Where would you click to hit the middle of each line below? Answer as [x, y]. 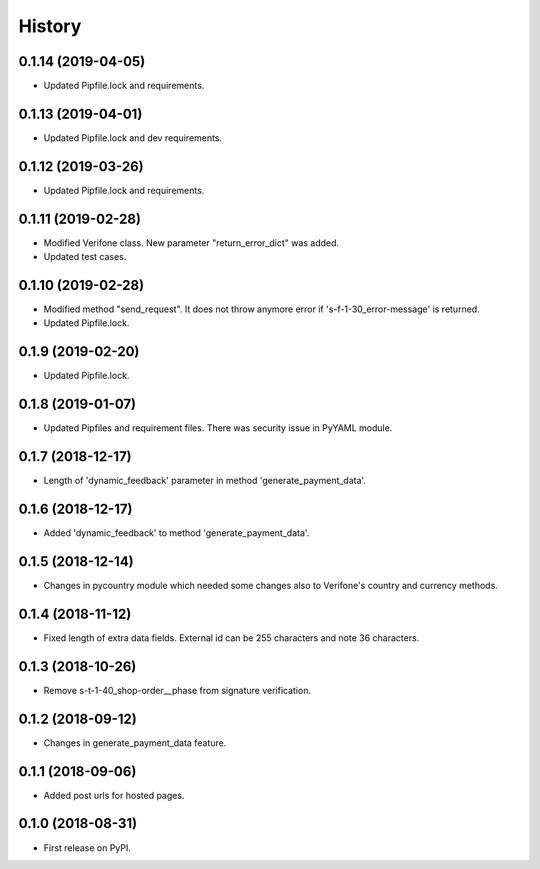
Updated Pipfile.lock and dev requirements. [133, 137]
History [50, 26]
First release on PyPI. [87, 847]
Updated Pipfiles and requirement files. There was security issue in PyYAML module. [218, 428]
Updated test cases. [85, 257]
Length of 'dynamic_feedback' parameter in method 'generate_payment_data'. [205, 481]
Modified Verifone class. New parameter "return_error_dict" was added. [191, 242]
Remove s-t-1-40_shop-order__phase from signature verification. [177, 690]
